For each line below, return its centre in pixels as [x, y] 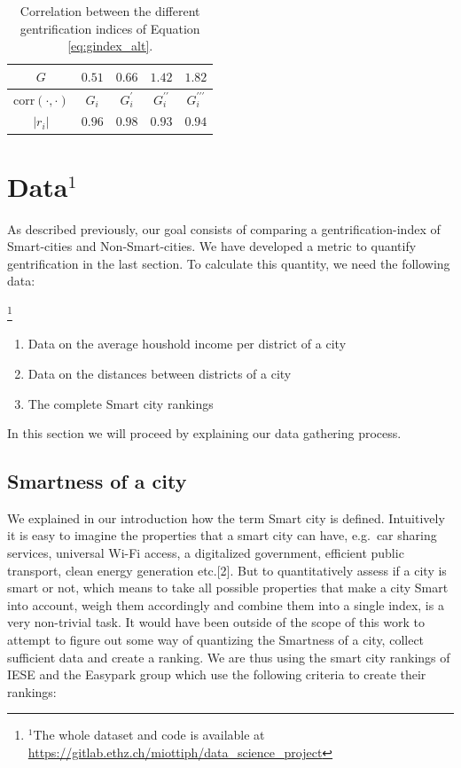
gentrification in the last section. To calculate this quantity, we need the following [229, 263]
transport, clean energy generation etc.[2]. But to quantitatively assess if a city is [227, 570]
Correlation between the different [110, 11]
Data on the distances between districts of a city [160, 373]
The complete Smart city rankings [121, 403]
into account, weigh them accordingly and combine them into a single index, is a [226, 604]
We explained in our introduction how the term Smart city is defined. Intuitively [226, 517]
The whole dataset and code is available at [149, 735]
